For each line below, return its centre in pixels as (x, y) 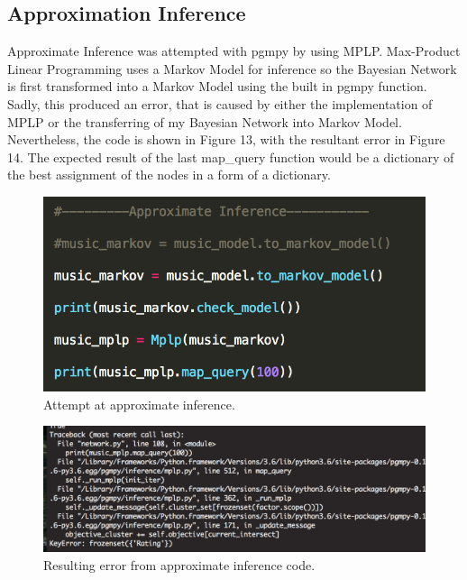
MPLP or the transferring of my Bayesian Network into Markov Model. (205, 121)
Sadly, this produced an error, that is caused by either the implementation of (220, 103)
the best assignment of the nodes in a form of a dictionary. (169, 175)
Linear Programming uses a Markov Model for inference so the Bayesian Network (232, 68)
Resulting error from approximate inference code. (179, 564)
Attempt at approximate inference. (139, 404)
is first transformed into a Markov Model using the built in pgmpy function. (217, 86)
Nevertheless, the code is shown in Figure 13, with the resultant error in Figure (226, 139)
